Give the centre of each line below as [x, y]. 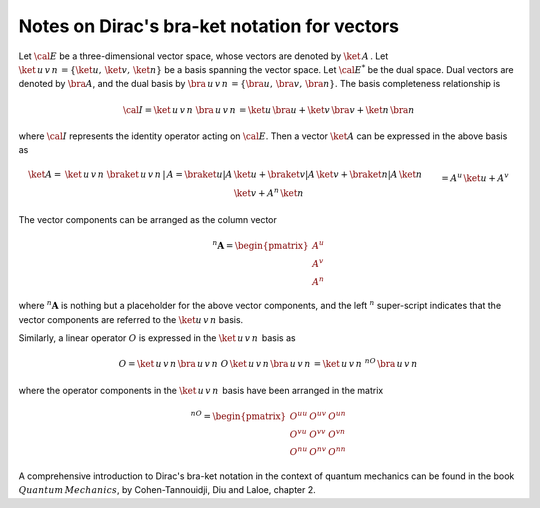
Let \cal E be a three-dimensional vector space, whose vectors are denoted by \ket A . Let [203, 56]
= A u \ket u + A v [475, 177]
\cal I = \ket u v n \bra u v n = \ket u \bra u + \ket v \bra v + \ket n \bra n [268, 109]
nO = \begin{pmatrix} [238, 415]
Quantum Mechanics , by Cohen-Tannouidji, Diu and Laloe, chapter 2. [167, 490]
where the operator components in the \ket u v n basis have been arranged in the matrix [201, 390]
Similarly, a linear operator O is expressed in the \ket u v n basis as [157, 337]
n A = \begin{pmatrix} [260, 245]
